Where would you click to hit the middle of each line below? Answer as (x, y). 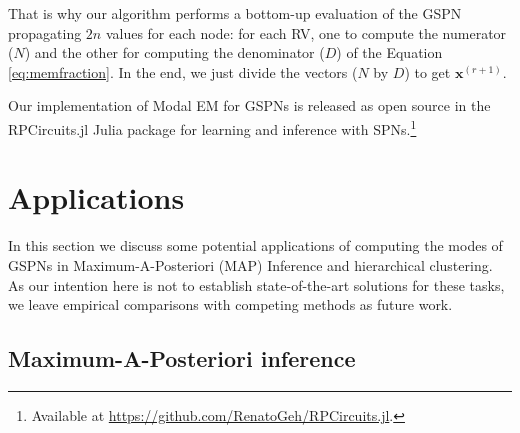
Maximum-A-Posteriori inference (182, 358)
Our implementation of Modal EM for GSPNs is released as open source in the (249, 105)
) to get (427, 71)
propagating (45, 32)
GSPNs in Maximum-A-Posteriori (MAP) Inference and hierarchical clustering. (250, 264)
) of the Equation (389, 52)
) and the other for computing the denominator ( (174, 52)
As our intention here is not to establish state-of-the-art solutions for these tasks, (256, 284)
